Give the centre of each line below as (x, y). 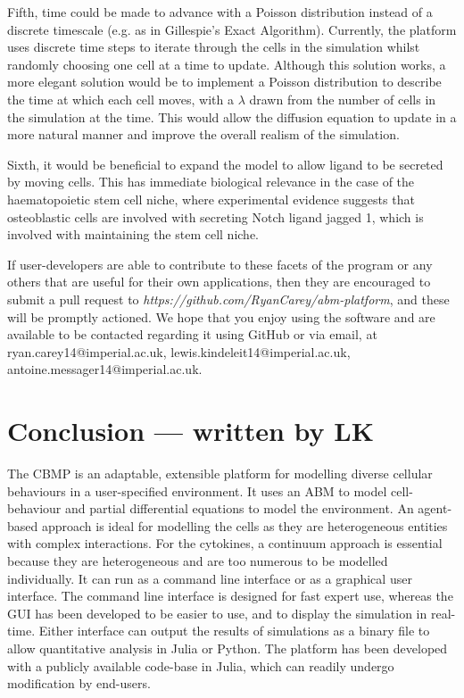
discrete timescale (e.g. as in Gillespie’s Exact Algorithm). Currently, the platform (232, 29)
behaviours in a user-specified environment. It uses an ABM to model (197, 490)
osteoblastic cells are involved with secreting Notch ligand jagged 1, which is (215, 216)
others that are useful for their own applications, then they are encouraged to (219, 282)
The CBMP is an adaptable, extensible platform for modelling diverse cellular (220, 473)
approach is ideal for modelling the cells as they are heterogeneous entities (244, 525)
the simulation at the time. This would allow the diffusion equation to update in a (232, 116)
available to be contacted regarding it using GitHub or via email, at (192, 334)
